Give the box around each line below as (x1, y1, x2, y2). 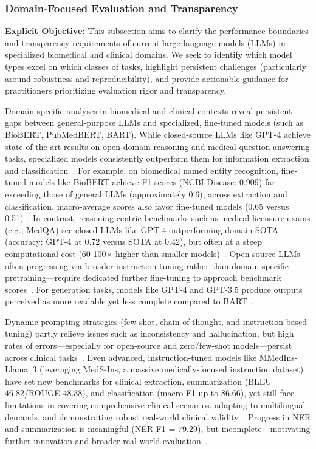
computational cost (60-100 (5, 247, 106, 259)
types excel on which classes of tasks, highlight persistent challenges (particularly (5, 60, 307, 72)
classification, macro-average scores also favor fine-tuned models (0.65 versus (5, 199, 289, 212)
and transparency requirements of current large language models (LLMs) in (5, 36, 286, 49)
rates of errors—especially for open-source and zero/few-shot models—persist (5, 339, 292, 352)
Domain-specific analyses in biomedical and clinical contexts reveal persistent (5, 104, 292, 117)
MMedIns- (259, 351, 298, 363)
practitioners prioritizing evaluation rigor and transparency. (5, 84, 227, 97)
